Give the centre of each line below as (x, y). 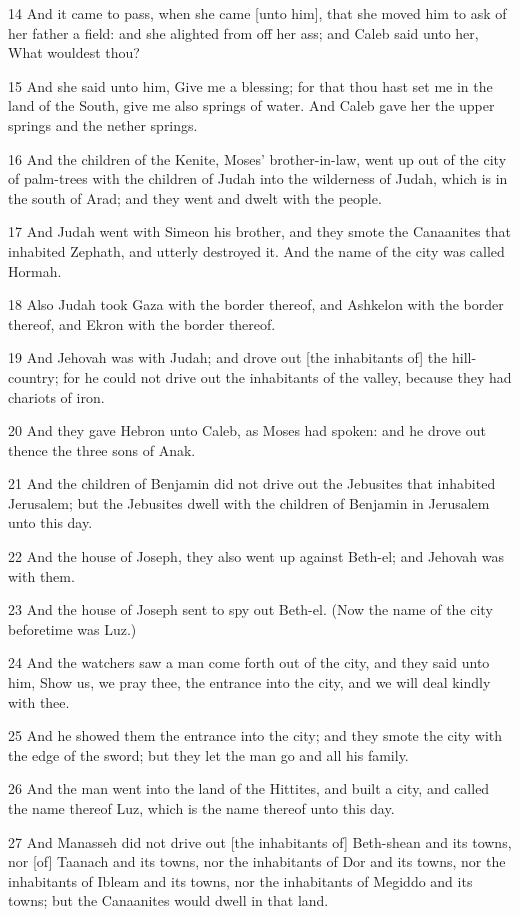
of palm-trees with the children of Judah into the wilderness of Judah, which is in (258, 178)
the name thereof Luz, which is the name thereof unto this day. (201, 808)
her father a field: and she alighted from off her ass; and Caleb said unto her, (243, 32)
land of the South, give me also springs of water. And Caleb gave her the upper (251, 105)
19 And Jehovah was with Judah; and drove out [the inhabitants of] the (228, 357)
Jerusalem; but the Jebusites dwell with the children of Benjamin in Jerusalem (249, 502)
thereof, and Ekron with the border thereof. (142, 323)
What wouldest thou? (74, 52)
